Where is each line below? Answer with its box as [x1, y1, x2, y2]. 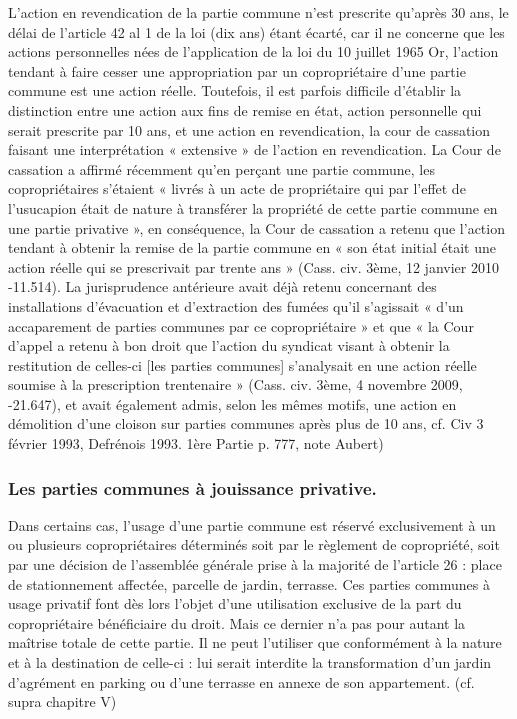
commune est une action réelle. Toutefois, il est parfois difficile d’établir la [8, 80, 462, 101]
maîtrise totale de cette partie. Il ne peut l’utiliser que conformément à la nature [8, 632, 502, 653]
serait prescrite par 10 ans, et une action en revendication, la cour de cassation [8, 119, 491, 140]
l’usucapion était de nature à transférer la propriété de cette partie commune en [8, 197, 498, 218]
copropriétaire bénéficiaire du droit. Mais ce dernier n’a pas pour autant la [8, 612, 466, 633]
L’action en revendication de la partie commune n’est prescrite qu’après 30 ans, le [8, 2, 509, 22]
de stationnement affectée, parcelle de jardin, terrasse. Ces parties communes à [8, 573, 491, 594]
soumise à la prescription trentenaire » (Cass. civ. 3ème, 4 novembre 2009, [8, 374, 463, 395]
